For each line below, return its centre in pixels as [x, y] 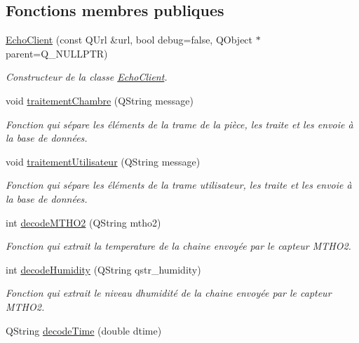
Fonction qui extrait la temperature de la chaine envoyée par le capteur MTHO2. [178, 246]
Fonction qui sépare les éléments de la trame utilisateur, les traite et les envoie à [179, 185]
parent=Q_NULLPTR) [57, 53]
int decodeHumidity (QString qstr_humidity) [103, 269]
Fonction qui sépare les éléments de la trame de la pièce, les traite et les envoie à [179, 124]
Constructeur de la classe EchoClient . [87, 77]
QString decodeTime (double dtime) [84, 330]
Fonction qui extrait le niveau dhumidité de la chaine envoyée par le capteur [169, 293]
